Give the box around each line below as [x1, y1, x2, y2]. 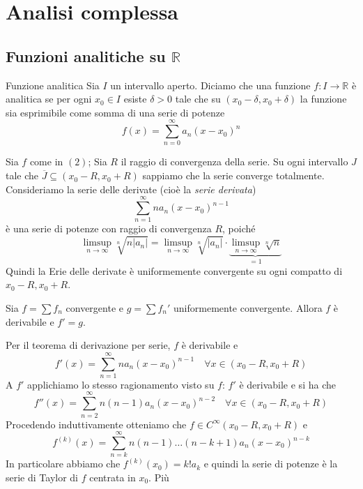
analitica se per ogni [6, 91, 92, 106]
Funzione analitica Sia [6, 77, 100, 92]
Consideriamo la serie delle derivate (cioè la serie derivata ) [6, 181, 256, 196]
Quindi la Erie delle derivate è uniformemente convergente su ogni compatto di [6, 263, 343, 278]
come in [29, 154, 63, 169]
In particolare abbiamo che [6, 456, 121, 471]
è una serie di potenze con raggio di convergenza [6, 221, 212, 236]
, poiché [222, 221, 256, 236]
